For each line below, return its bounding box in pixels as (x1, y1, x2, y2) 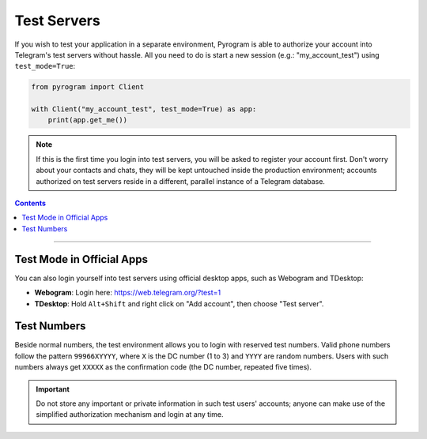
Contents (14, 198, 47, 208)
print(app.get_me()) (47, 115, 128, 125)
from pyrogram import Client (31, 83, 145, 92)
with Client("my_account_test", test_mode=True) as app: (31, 105, 257, 114)
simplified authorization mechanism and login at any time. (36, 410, 224, 419)
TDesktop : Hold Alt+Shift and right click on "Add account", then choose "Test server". (34, 298, 324, 308)
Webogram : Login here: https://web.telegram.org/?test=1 (34, 288, 221, 298)
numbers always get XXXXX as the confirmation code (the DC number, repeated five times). (14, 362, 312, 372)
